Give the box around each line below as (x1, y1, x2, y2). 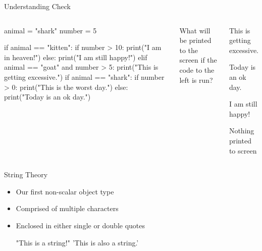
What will (179, 25, 211, 35)
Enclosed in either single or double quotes (16, 220, 145, 230)
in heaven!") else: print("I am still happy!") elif (4, 52, 147, 62)
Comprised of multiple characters (16, 203, 119, 214)
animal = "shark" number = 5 (4, 25, 97, 35)
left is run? (179, 74, 213, 85)
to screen (229, 145, 257, 156)
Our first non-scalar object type (16, 186, 114, 196)
